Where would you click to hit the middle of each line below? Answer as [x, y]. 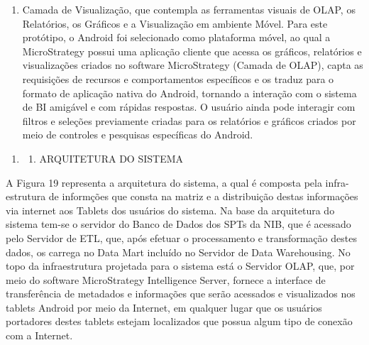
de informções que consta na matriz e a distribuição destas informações [203, 196]
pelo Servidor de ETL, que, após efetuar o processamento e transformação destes [181, 237]
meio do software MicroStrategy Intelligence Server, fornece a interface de [166, 279]
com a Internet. [39, 335]
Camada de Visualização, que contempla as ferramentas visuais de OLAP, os [189, 9]
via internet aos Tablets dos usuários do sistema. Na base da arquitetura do [170, 210]
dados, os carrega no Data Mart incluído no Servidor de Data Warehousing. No [178, 252]
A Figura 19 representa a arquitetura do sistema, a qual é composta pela [164, 182]
